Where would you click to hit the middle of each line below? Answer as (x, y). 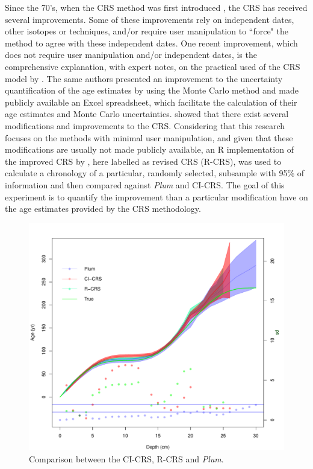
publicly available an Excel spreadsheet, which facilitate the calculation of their (151, 102)
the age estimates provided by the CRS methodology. (103, 209)
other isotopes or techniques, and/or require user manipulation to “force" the (147, 31)
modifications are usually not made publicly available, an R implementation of (149, 149)
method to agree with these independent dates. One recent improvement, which (151, 43)
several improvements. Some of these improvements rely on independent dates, (150, 19)
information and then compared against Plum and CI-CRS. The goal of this (145, 184)
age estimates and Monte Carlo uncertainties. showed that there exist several (147, 114)
